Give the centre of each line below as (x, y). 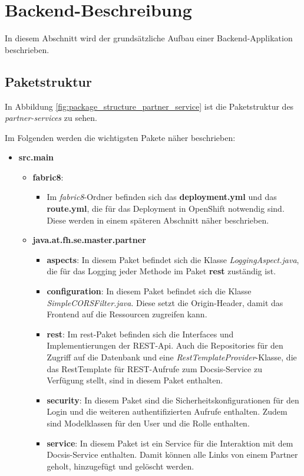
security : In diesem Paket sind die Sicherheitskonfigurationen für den (173, 400)
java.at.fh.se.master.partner (89, 240)
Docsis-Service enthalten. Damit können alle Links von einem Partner (172, 454)
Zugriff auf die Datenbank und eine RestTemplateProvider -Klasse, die (172, 357)
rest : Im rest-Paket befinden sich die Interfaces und (140, 334)
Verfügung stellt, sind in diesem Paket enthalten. (135, 380)
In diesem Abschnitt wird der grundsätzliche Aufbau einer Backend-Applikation (149, 38)
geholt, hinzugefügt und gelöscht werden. (120, 466)
